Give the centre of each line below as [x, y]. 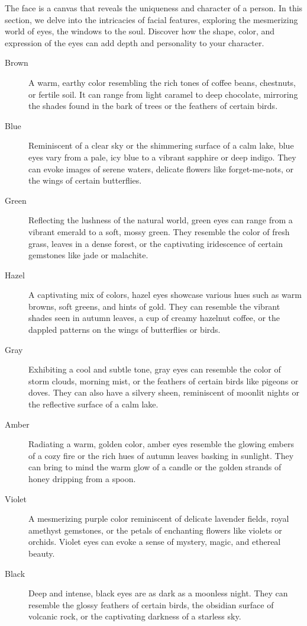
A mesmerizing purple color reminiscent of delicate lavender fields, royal [159, 519]
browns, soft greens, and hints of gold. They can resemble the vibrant [154, 306]
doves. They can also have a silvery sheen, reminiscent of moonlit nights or [164, 392]
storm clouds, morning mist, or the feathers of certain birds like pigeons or [164, 381]
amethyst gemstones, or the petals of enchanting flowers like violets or [155, 530]
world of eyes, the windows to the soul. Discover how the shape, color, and [140, 31]
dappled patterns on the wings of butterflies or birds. [125, 330]
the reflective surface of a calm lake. [93, 404]
